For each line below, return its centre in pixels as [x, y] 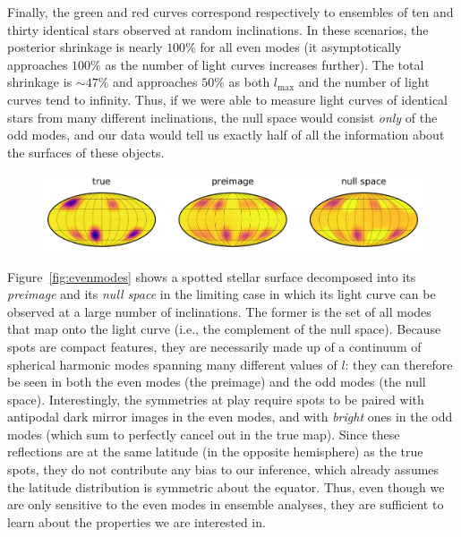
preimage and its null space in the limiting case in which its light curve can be [222, 294]
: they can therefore [399, 364]
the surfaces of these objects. [86, 152]
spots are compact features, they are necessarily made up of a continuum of [214, 346]
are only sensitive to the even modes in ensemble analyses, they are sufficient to [226, 504]
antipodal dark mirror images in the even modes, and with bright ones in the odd [230, 417]
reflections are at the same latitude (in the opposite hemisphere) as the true [215, 452]
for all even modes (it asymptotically [301, 47]
